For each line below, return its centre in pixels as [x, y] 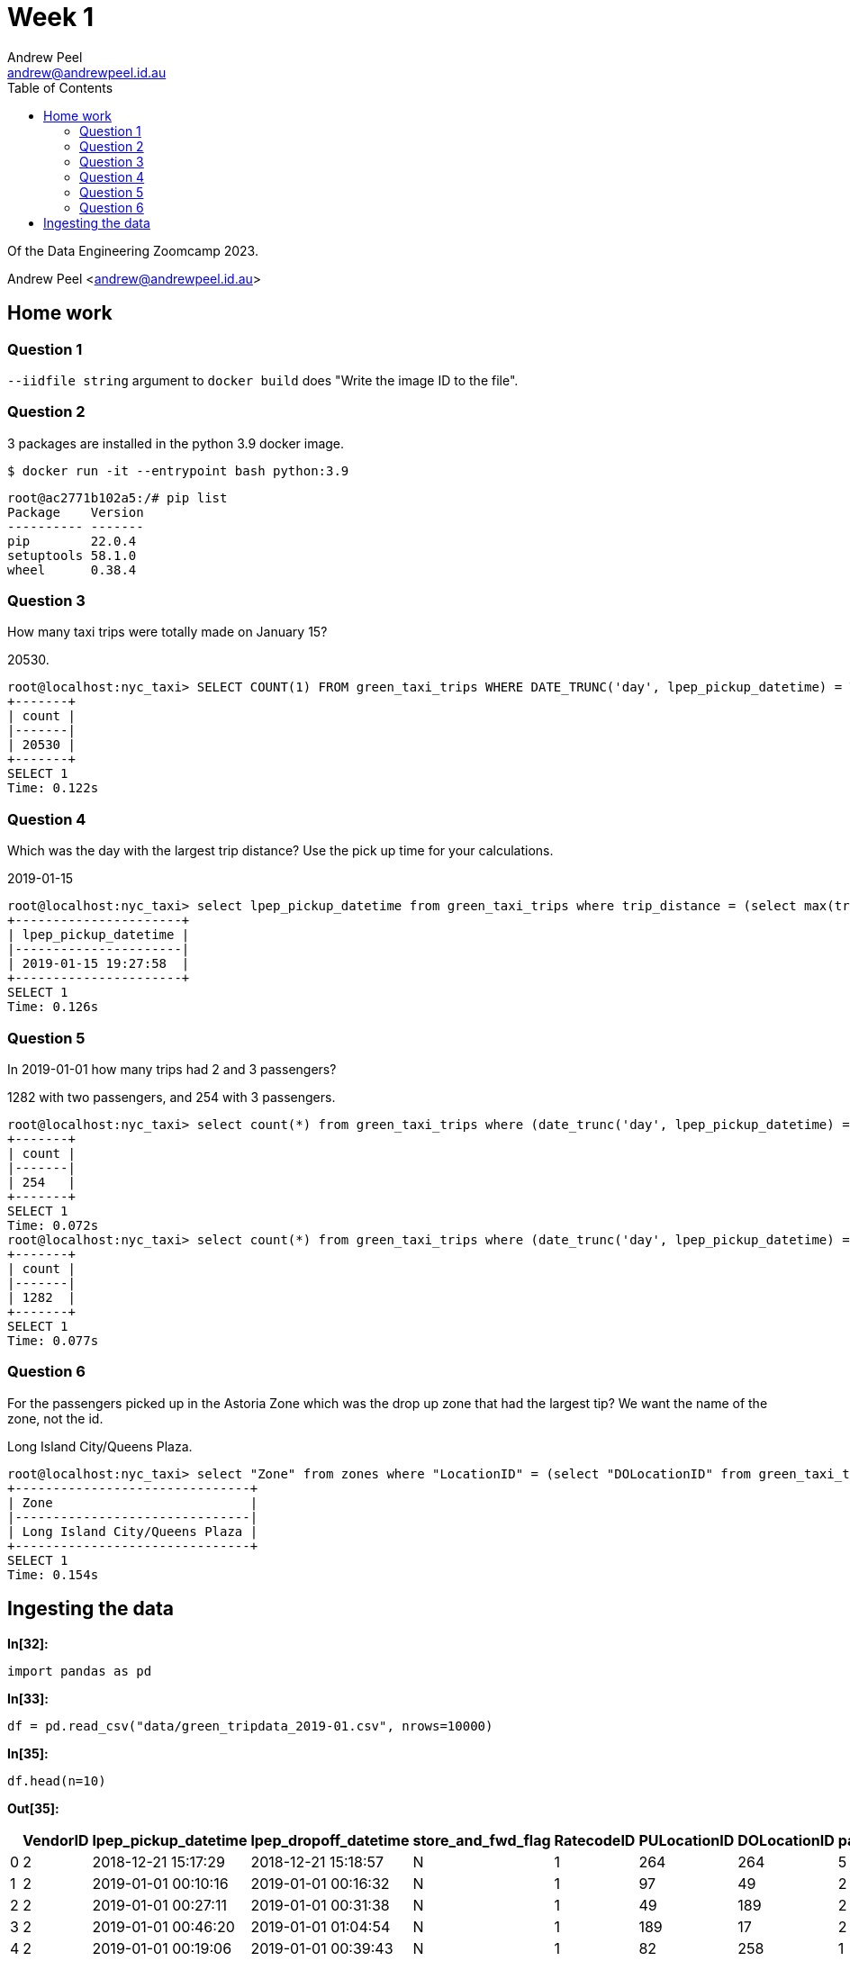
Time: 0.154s [53, 1574]
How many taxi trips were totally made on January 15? [167, 632]
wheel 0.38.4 [72, 569]
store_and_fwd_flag [482, 1840]
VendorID [56, 1840]
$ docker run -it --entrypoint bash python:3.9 [178, 470]
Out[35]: [33, 1808]
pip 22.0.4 [72, 541]
